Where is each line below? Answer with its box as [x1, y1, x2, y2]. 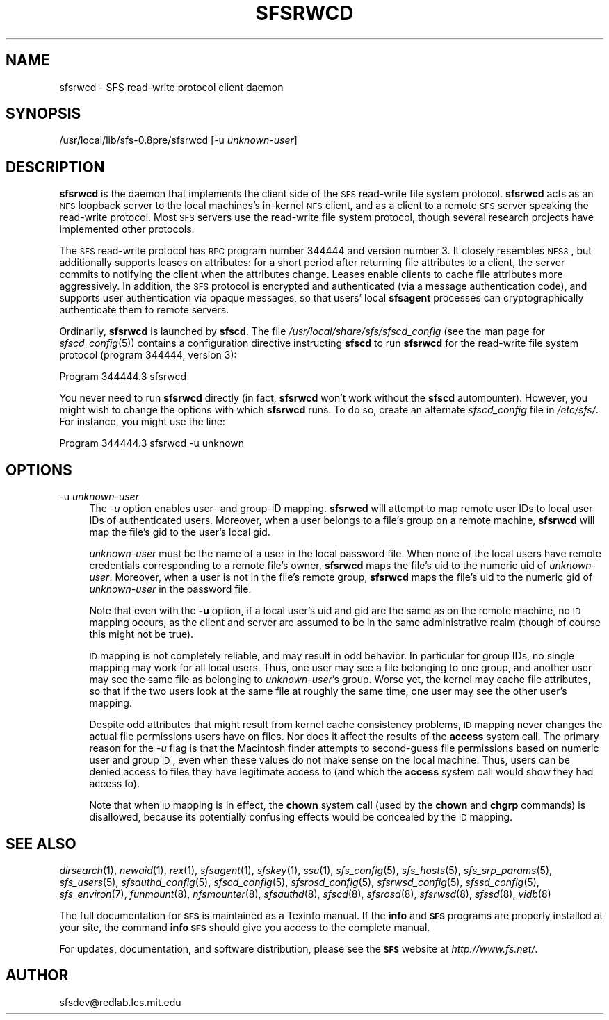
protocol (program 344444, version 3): [59, 349, 237, 361]
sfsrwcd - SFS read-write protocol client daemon [59, 81, 284, 93]
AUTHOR [6, 966, 69, 985]
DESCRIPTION [6, 158, 105, 176]
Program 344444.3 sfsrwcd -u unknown [59, 437, 245, 450]
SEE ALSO [6, 834, 76, 853]
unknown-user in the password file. [89, 583, 252, 595]
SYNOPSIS [6, 105, 81, 123]
